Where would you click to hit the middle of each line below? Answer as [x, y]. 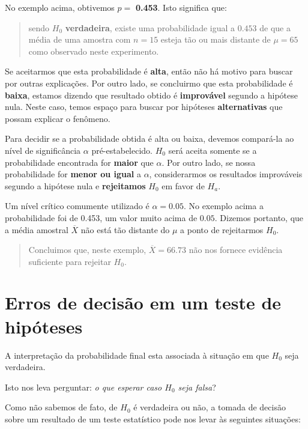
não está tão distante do [125, 229]
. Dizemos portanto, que [259, 217]
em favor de [183, 185]
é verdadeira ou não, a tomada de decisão [210, 407]
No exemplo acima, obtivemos [60, 7]
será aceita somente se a [213, 150]
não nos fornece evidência [236, 250]
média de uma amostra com [80, 39]
